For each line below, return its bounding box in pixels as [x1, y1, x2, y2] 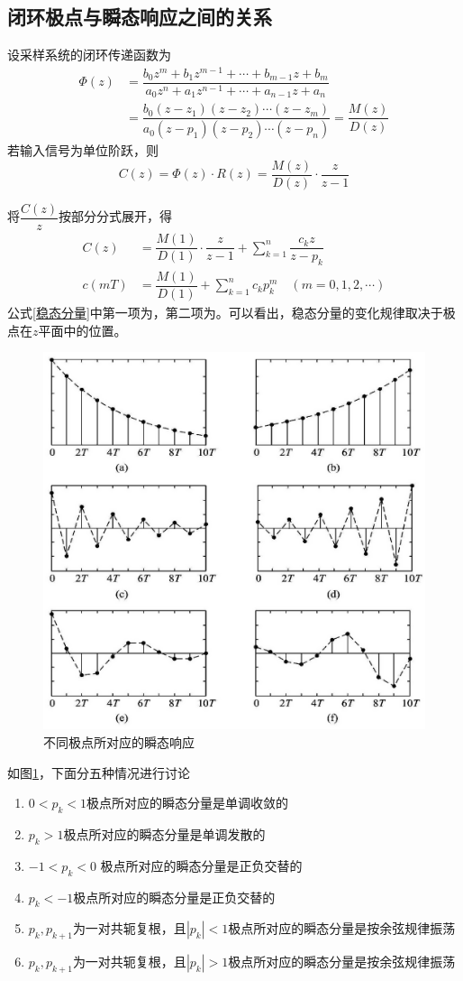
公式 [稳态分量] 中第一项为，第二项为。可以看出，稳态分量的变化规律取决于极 [7, 303, 456, 322]
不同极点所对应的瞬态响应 [43, 733, 195, 752]
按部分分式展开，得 [59, 207, 172, 226]
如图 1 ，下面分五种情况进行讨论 [7, 763, 190, 782]
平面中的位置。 [38, 320, 127, 339]
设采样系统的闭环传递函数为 [7, 45, 171, 64]
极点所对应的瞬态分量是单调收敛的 [86, 793, 289, 812]
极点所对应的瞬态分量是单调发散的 [63, 825, 266, 844]
